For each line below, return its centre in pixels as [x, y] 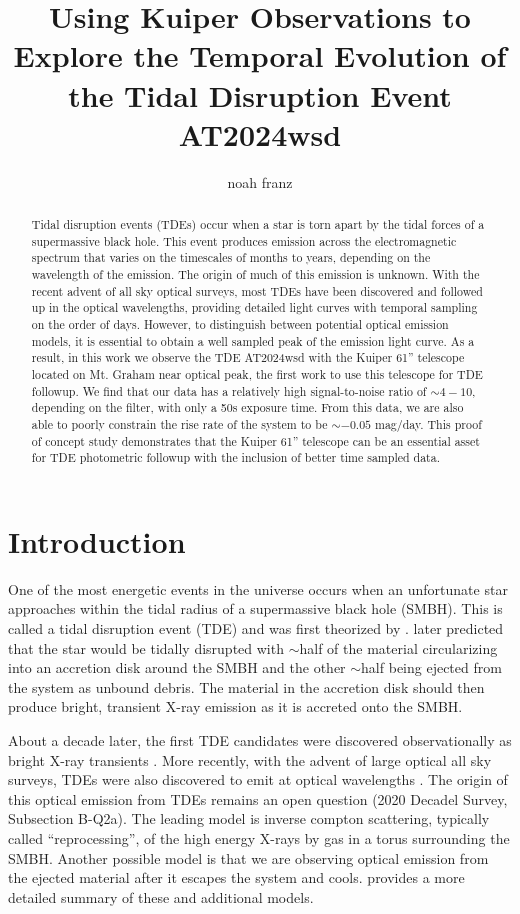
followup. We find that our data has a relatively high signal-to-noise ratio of [229, 390]
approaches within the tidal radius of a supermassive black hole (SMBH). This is [255, 608]
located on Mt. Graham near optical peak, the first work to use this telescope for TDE [257, 373]
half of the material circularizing [398, 647]
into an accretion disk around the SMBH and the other [177, 667]
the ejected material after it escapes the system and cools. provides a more [236, 877]
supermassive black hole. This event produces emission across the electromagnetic [244, 240]
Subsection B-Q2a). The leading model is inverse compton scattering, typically [249, 818]
